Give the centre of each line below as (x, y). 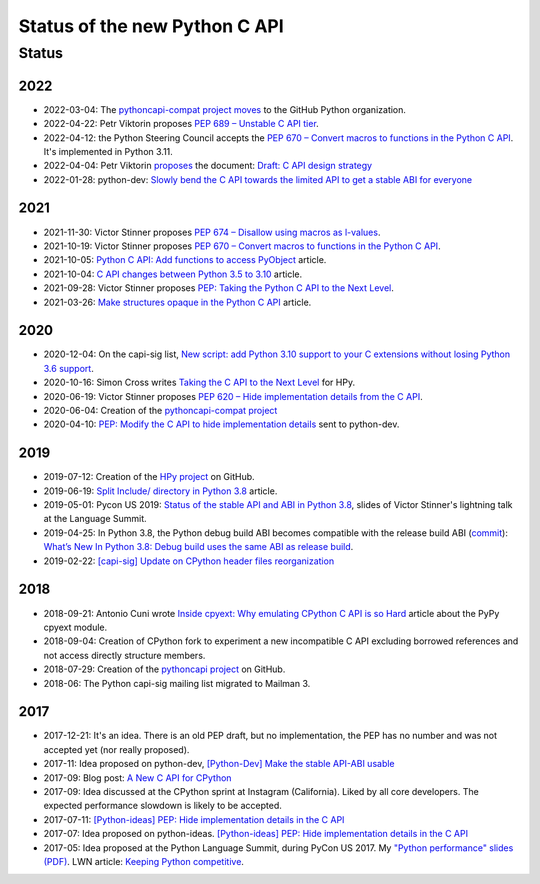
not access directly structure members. (124, 655)
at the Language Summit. (95, 519)
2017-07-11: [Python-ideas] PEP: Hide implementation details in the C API (194, 819)
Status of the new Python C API (151, 26)
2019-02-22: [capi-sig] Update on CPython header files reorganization (189, 561)
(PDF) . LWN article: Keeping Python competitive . (144, 861)
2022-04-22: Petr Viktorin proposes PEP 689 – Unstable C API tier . (181, 124)
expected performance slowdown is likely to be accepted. (162, 806)
